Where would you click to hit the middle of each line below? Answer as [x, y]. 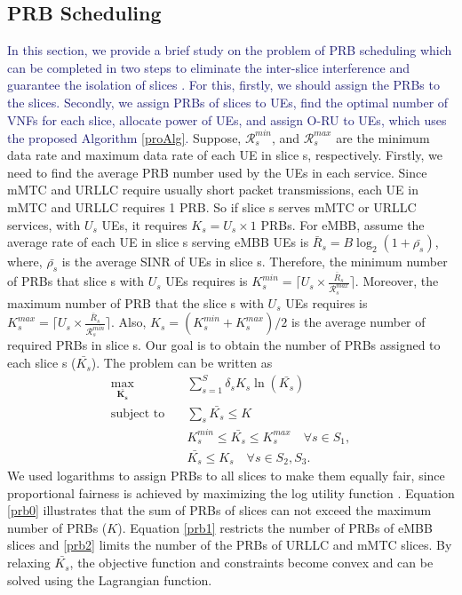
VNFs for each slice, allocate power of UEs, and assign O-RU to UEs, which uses [227, 119]
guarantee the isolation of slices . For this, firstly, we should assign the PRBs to [223, 85]
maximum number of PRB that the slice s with [135, 302]
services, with [44, 224]
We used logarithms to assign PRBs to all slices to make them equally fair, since [226, 476]
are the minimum [383, 137]
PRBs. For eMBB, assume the [343, 224]
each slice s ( [42, 363]
